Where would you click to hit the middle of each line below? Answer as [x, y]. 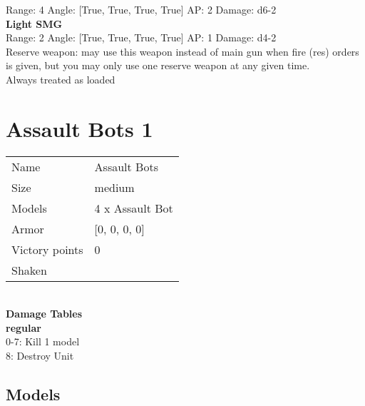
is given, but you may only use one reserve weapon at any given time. [158, 65]
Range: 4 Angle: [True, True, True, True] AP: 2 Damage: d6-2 [141, 9]
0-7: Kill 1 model [43, 341]
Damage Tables [44, 314]
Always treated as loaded [61, 79]
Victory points [47, 249]
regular [24, 327]
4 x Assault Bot [134, 208]
